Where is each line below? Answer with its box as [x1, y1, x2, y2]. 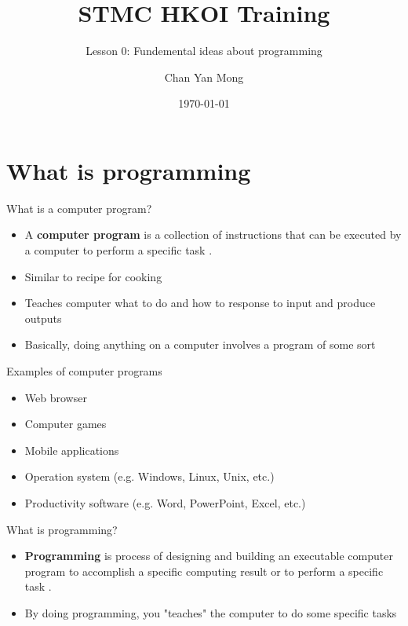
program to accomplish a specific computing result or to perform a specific [24, 562, 384, 579]
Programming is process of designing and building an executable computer [24, 547, 393, 564]
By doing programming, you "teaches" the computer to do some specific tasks [24, 604, 397, 621]
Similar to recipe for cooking [24, 268, 162, 284]
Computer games [24, 416, 107, 432]
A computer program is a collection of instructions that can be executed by [24, 226, 402, 243]
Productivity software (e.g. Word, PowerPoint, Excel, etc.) [24, 494, 306, 511]
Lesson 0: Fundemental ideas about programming [86, 42, 322, 59]
